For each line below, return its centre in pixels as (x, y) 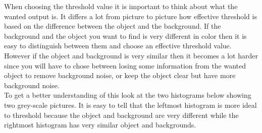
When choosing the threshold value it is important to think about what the (121, 6)
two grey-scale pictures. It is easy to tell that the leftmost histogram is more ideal (130, 105)
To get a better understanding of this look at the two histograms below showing (128, 95)
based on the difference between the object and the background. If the (113, 26)
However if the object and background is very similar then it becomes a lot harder (131, 55)
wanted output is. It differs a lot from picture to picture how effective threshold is (130, 16)
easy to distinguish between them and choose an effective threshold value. (118, 46)
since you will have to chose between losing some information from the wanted (125, 65)
